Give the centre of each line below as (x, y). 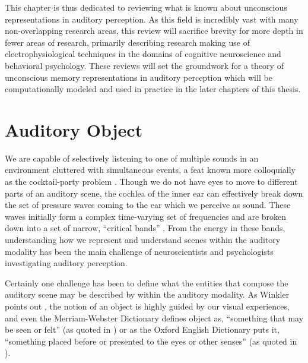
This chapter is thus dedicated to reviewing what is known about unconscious (146, 7)
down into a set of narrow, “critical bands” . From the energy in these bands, (145, 228)
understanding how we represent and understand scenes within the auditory (143, 240)
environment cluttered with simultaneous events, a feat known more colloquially (150, 170)
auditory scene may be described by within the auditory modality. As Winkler (147, 294)
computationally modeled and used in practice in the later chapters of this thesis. (153, 89)
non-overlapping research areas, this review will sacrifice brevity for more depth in (154, 31)
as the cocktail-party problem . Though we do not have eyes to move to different (151, 181)
